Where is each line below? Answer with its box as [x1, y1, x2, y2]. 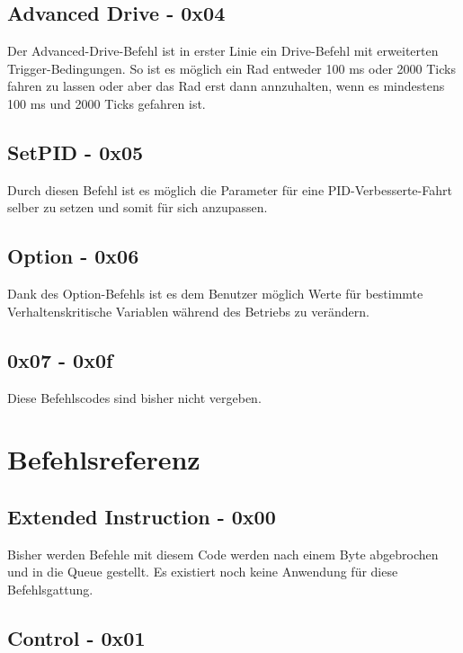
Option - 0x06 [7, 242, 139, 270]
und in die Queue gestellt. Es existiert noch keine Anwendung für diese [7, 562, 398, 581]
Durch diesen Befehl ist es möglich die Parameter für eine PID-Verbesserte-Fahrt [7, 180, 452, 199]
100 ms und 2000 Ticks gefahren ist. [7, 94, 206, 112]
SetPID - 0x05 [7, 138, 144, 165]
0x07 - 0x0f [7, 345, 113, 373]
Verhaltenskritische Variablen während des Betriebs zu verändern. [7, 301, 370, 320]
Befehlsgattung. [7, 579, 93, 598]
